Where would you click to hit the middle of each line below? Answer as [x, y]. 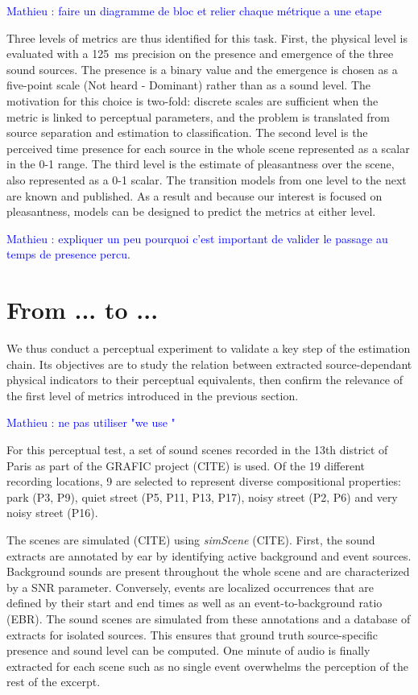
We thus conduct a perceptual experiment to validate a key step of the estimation [209, 348]
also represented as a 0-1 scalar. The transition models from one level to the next [207, 179]
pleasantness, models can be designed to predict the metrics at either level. [191, 211]
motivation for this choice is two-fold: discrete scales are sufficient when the [192, 100]
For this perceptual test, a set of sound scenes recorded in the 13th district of [197, 449]
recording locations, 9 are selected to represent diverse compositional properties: [204, 481]
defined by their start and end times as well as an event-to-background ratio [195, 603]
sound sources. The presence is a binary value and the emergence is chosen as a [202, 69]
